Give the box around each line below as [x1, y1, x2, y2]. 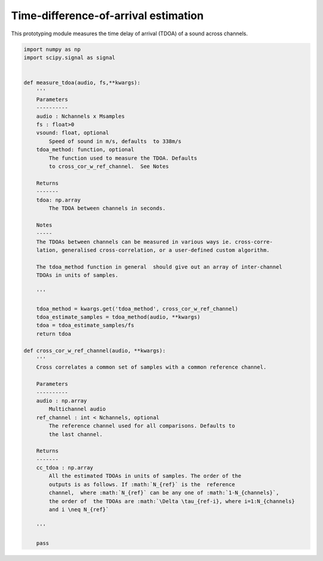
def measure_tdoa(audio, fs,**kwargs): [23, 80, 141, 86]
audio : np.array [36, 397, 87, 404]
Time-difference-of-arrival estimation [11, 9, 204, 22]
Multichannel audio [48, 405, 106, 413]
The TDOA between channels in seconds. [48, 205, 166, 212]
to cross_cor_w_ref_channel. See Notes [48, 163, 169, 170]
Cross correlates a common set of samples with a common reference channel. [36, 364, 267, 371]
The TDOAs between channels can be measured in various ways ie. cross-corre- [36, 238, 273, 245]
